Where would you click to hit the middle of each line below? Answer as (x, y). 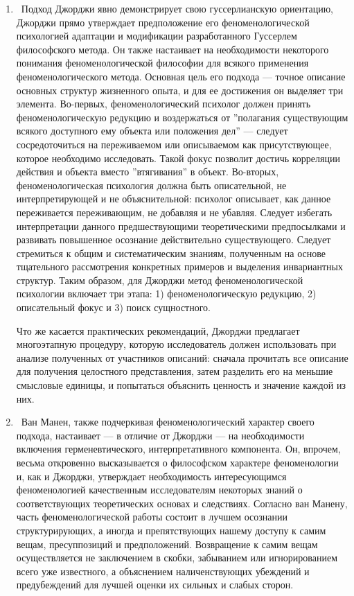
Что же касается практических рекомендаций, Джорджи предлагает (158, 330)
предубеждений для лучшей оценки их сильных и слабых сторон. (155, 585)
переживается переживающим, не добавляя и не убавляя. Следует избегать (174, 212)
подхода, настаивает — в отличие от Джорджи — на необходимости (160, 435)
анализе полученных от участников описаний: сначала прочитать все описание (182, 357)
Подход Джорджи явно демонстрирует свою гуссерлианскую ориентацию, (177, 8)
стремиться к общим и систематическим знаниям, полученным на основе (171, 253)
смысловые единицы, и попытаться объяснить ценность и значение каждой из (181, 385)
